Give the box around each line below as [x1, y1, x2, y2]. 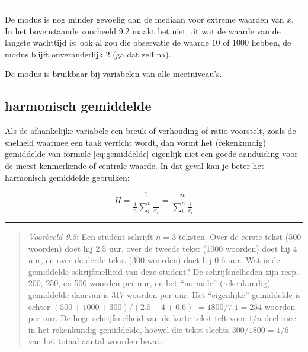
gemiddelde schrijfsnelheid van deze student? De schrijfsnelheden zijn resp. [28, 265, 299, 277]
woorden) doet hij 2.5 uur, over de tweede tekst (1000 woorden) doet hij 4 [28, 242, 297, 254]
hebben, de [251, 36, 291, 49]
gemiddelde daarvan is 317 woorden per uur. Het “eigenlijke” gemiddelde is [28, 289, 301, 300]
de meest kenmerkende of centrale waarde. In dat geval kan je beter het [5, 159, 265, 171]
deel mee [264, 312, 296, 324]
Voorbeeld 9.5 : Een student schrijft [28, 231, 153, 243]
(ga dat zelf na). [113, 47, 171, 60]
